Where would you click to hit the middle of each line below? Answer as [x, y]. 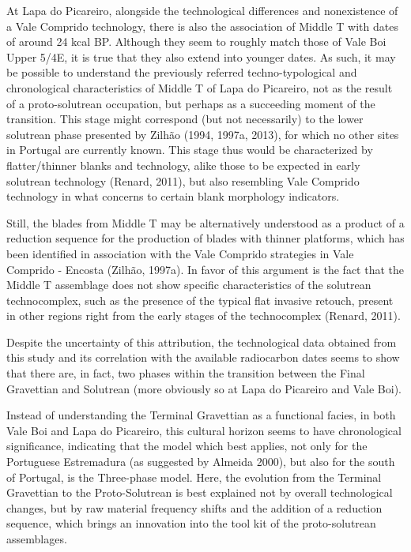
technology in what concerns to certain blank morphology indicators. [173, 196]
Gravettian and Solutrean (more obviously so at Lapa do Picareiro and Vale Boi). [204, 388]
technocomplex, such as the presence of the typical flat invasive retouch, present [200, 300]
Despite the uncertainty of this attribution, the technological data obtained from [202, 342]
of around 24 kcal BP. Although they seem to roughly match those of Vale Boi [196, 41]
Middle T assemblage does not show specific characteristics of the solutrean [189, 285]
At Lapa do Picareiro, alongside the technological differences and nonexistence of [202, 10]
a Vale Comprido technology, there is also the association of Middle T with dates [202, 26]
